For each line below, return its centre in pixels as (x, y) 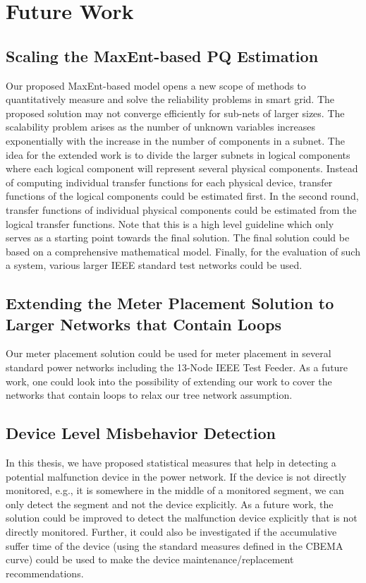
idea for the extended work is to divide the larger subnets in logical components (178, 154)
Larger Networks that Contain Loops (144, 324)
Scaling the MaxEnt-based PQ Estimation (162, 55)
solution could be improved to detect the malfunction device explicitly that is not (182, 518)
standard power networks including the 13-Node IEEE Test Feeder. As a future (177, 367)
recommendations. (45, 573)
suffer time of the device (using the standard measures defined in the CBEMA (175, 545)
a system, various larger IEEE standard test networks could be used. (154, 265)
